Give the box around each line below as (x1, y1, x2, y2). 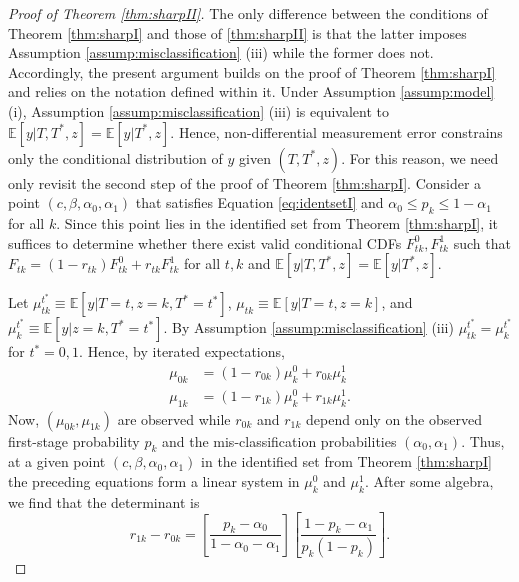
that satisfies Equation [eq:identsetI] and (135, 192, 384, 213)
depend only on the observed (306, 408, 482, 429)
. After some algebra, (364, 470, 494, 491)
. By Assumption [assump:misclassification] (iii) (163, 317, 454, 338)
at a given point (8, 451, 106, 472)
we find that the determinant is (8, 491, 200, 512)
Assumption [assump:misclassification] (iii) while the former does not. (8, 42, 434, 63)
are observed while (117, 408, 231, 429)
